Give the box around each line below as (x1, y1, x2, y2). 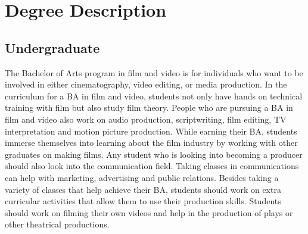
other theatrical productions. (5, 218, 110, 230)
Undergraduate (5, 38, 100, 57)
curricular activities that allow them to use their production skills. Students (5, 195, 281, 207)
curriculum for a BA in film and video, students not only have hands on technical (5, 89, 303, 102)
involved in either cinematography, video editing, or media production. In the (5, 78, 287, 91)
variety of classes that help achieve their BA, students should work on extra (5, 183, 281, 195)
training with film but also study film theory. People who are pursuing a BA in (5, 101, 293, 114)
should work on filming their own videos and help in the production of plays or (5, 206, 293, 219)
